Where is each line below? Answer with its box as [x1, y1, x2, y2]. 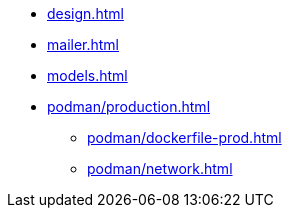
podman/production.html [47, 98, 211, 115]
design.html [47, 5, 124, 22]
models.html [47, 67, 128, 84]
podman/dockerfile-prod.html [87, 129, 282, 146]
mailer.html [47, 36, 120, 53]
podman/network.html [87, 160, 233, 177]
